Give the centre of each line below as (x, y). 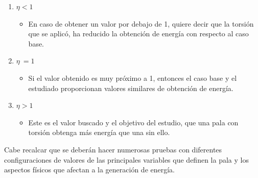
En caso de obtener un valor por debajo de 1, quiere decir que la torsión (141, 23)
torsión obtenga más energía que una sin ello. (99, 132)
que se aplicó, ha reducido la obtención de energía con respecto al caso (138, 34)
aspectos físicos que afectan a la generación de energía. (90, 170)
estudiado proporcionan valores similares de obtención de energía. (131, 88)
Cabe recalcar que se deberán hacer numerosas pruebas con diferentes (113, 149)
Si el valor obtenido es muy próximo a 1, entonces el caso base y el (133, 77)
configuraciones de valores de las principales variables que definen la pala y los (126, 159)
